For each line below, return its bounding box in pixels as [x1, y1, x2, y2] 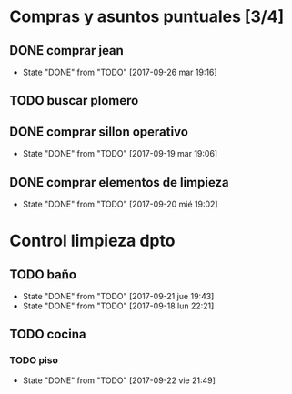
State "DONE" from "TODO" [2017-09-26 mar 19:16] [22, 66, 217, 77]
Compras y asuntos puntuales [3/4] [9, 6, 285, 27]
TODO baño [9, 267, 77, 282]
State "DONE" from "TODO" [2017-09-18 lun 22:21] [22, 300, 215, 311]
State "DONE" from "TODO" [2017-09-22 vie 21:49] [22, 375, 216, 386]
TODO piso [9, 354, 59, 367]
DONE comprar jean [9, 43, 125, 58]
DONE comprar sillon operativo [9, 124, 189, 139]
